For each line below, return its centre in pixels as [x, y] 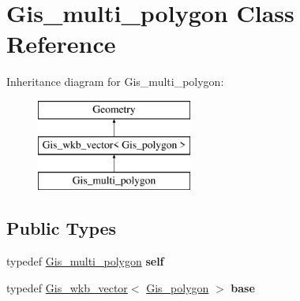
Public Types [62, 228]
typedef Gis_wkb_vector [67, 287]
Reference [61, 44]
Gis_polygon [178, 287]
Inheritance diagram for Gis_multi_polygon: [115, 82]
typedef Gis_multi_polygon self [85, 261]
